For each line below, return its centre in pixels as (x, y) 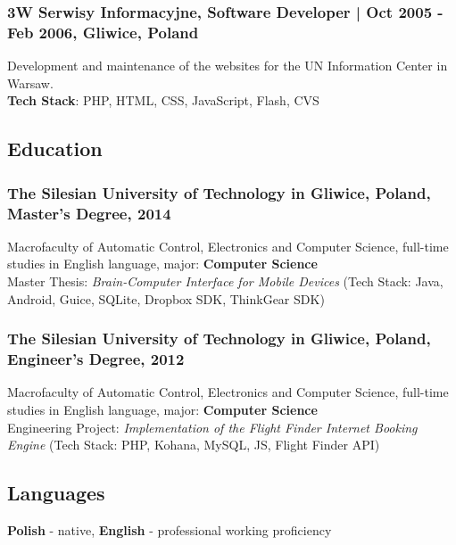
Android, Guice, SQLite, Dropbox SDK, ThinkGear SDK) (166, 298)
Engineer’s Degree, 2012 (96, 359)
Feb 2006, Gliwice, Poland (103, 32)
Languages (56, 493)
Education (55, 149)
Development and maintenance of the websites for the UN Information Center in (228, 66)
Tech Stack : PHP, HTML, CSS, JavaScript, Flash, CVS (163, 100)
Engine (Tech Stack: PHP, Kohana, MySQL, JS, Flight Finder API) (194, 445)
